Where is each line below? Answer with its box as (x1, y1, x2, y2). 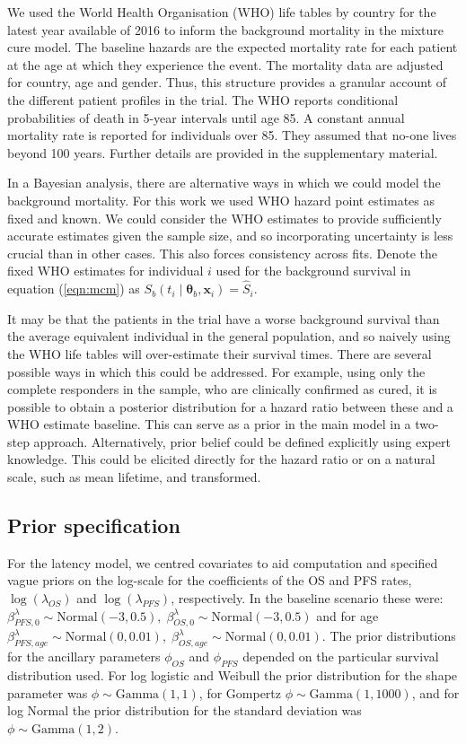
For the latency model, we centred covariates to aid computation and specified (7, 553, 438, 572)
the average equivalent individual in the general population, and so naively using (7, 327, 451, 346)
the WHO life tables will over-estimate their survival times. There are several (7, 344, 432, 363)
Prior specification (7, 512, 180, 539)
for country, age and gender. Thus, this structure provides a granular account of (7, 73, 447, 92)
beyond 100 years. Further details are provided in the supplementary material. (7, 143, 438, 162)
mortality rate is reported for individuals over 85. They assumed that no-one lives (7, 126, 457, 144)
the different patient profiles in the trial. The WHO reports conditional (7, 90, 399, 109)
